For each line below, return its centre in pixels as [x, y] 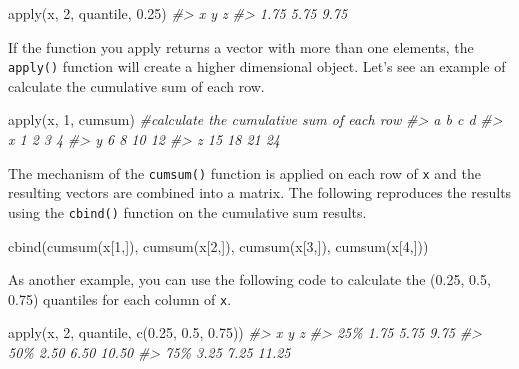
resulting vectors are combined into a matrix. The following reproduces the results [260, 192]
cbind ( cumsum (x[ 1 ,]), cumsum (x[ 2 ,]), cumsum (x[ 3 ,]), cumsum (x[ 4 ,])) [218, 245]
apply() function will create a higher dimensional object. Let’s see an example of [257, 66]
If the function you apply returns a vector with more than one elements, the [241, 46]
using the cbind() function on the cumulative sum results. [187, 211]
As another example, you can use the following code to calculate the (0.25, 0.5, [249, 279]
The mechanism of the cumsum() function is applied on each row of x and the [244, 172]
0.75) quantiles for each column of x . [120, 298]
